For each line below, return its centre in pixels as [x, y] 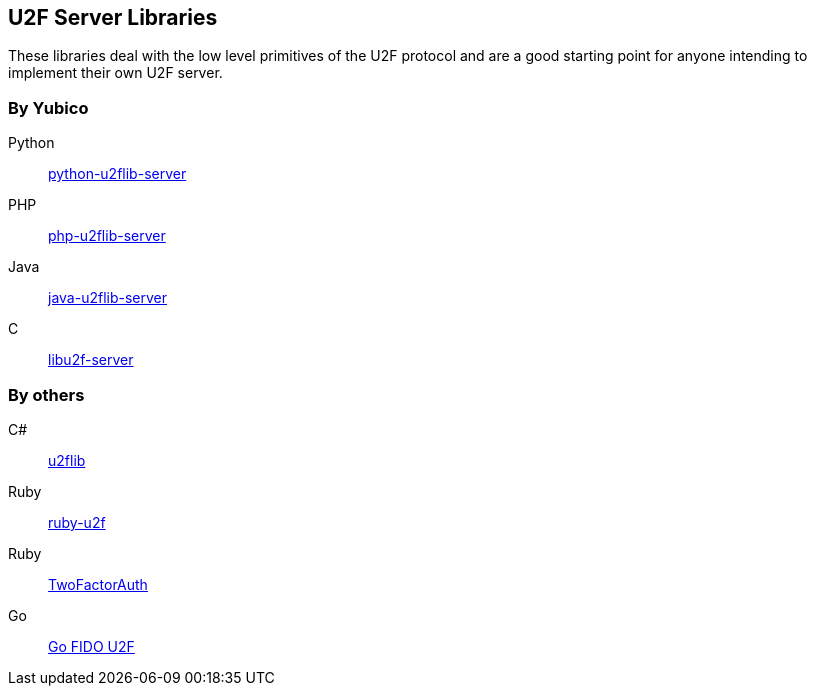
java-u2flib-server [108, 298]
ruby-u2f [77, 522]
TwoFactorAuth [98, 584]
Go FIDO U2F [91, 646]
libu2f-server [91, 360]
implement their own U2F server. [115, 73]
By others [46, 394]
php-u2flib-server [107, 236]
